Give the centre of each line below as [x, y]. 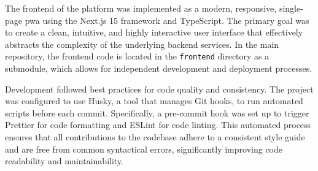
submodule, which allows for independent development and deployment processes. [159, 68]
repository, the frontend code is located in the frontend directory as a [137, 56]
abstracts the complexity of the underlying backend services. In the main [142, 44]
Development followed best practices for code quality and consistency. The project [159, 89]
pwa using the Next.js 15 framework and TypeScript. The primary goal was [167, 20]
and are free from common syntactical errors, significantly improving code [144, 149]
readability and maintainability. [64, 161]
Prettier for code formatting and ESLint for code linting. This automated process [158, 125]
